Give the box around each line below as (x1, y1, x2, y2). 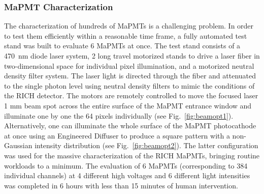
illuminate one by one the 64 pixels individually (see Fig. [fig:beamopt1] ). (4, 110, 234, 121)
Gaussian (4, 140, 32, 151)
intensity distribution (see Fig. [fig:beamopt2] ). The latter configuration (35, 140, 258, 151)
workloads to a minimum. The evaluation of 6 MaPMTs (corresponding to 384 (4, 160, 248, 171)
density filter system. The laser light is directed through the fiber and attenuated (4, 70, 256, 81)
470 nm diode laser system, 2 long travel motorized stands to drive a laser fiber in (4, 50, 260, 61)
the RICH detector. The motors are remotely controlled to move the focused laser (4, 90, 258, 101)
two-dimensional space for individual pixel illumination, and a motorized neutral (4, 60, 254, 71)
